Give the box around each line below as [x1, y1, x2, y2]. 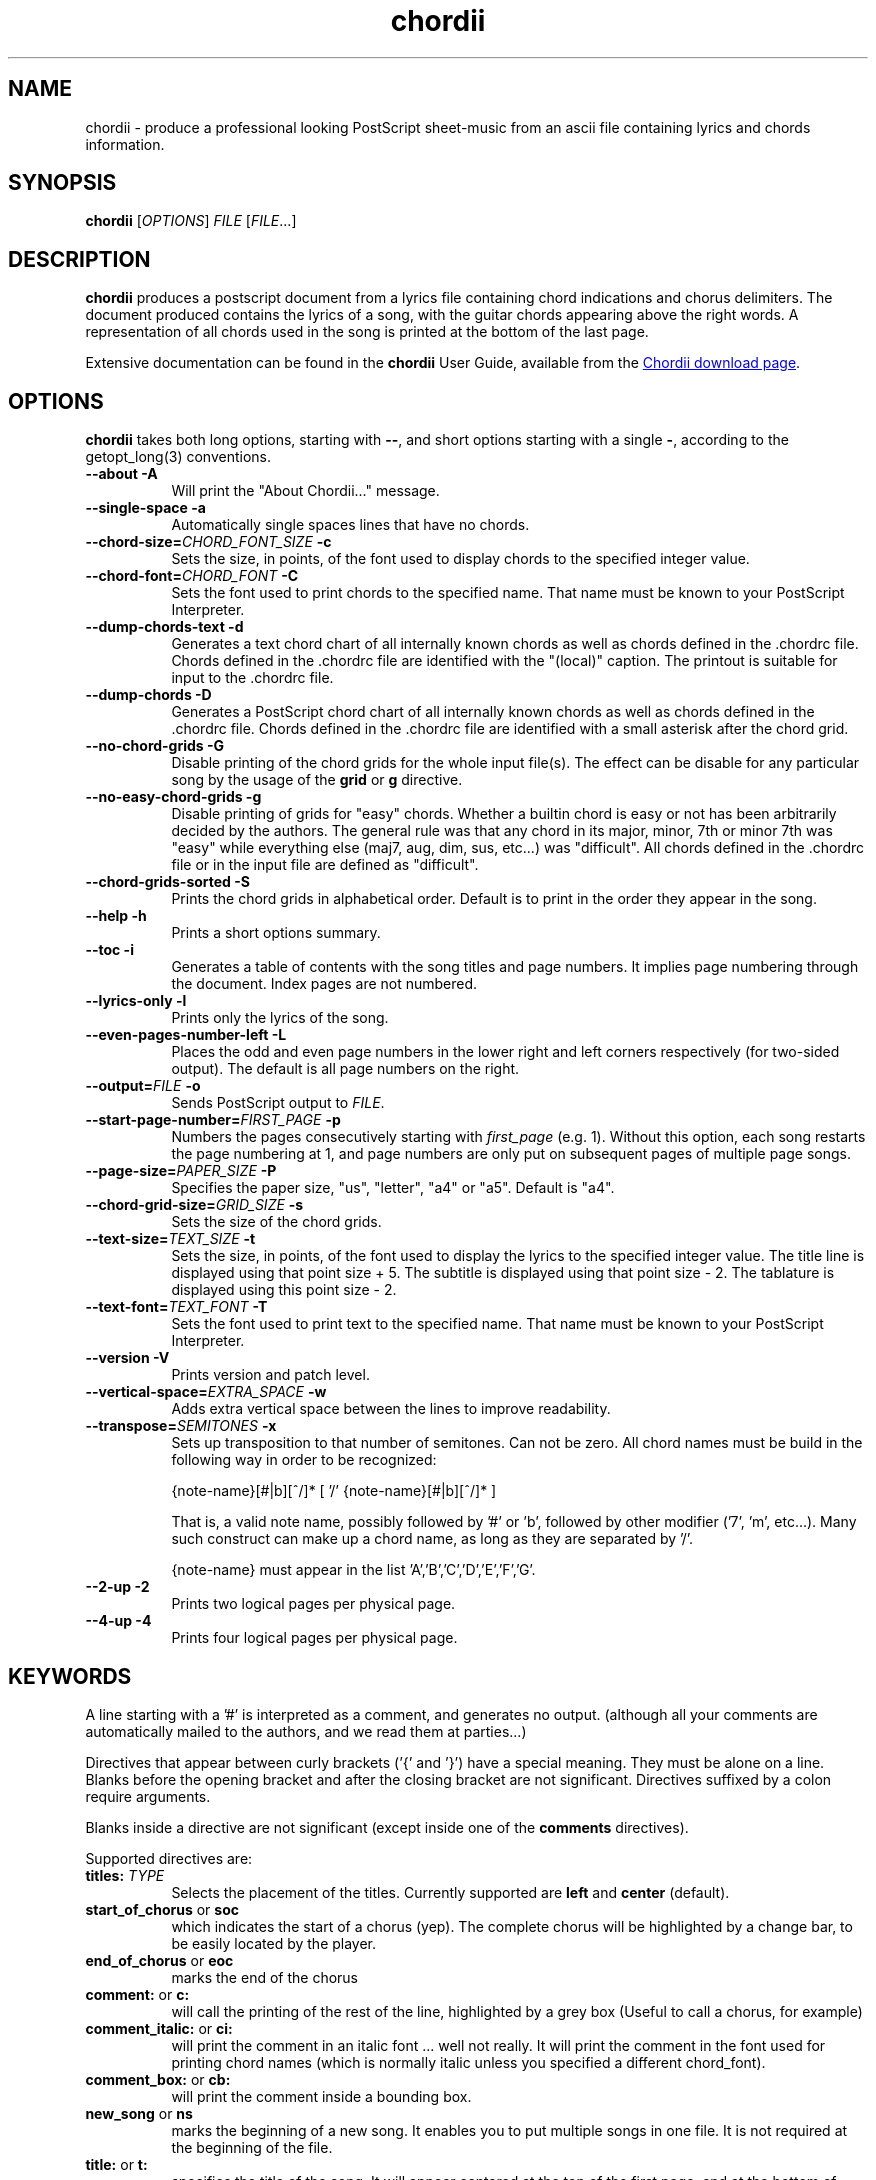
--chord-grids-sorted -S [85, 873, 250, 891]
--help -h [85, 907, 147, 925]
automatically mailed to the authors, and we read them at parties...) [85, 1722, 527, 1740]
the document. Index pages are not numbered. [171, 975, 478, 993]
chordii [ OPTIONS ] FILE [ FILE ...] [85, 212, 297, 230]
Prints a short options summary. [171, 924, 381, 942]
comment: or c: [85, 1985, 190, 2003]
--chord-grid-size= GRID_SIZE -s [85, 1196, 304, 1214]
